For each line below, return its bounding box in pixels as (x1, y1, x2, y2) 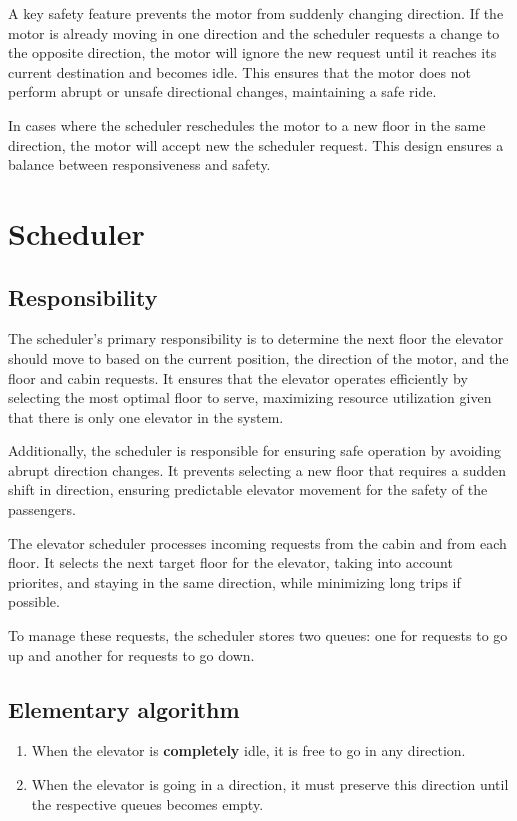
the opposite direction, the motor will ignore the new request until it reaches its (8, 42, 497, 63)
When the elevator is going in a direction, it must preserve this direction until (31, 774, 509, 795)
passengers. (8, 499, 76, 520)
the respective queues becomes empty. (31, 793, 264, 814)
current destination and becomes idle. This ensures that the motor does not (8, 61, 471, 82)
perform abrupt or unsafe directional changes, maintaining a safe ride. (8, 81, 437, 102)
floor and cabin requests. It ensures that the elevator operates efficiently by (8, 367, 468, 388)
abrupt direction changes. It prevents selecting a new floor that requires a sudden (8, 459, 507, 480)
